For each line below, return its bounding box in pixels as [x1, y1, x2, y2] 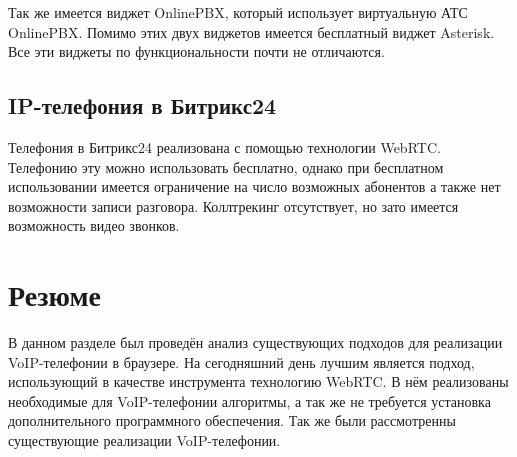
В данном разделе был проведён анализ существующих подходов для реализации [8, 332, 503, 353]
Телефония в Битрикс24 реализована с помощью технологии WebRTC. [8, 136, 441, 157]
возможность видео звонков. [8, 215, 180, 236]
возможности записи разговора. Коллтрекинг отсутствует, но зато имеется [8, 195, 459, 216]
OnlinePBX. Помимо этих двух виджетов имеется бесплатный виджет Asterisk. [8, 21, 495, 42]
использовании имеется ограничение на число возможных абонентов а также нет [8, 176, 501, 197]
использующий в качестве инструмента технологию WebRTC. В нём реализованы [8, 371, 509, 392]
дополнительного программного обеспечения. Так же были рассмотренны [8, 410, 456, 431]
